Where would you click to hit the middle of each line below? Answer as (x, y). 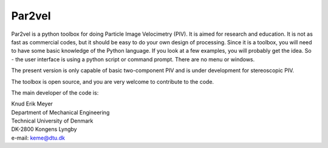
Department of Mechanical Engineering (60, 112)
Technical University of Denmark (52, 121)
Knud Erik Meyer (32, 104)
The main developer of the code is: (55, 92)
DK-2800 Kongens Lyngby (44, 129)
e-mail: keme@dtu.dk (38, 138)
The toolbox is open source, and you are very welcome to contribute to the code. (113, 81)
